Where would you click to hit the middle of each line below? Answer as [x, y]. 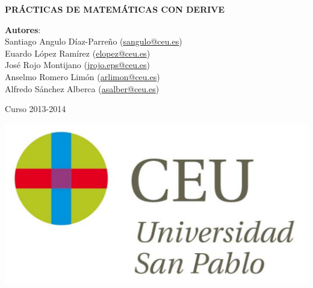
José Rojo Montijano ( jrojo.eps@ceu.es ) [78, 65]
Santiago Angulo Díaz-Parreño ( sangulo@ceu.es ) [94, 41]
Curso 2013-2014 [36, 109]
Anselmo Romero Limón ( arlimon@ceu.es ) [82, 76]
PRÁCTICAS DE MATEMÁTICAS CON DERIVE [115, 9]
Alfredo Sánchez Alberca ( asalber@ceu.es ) [82, 88]
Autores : [23, 29]
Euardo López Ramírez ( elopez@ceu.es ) [78, 53]
